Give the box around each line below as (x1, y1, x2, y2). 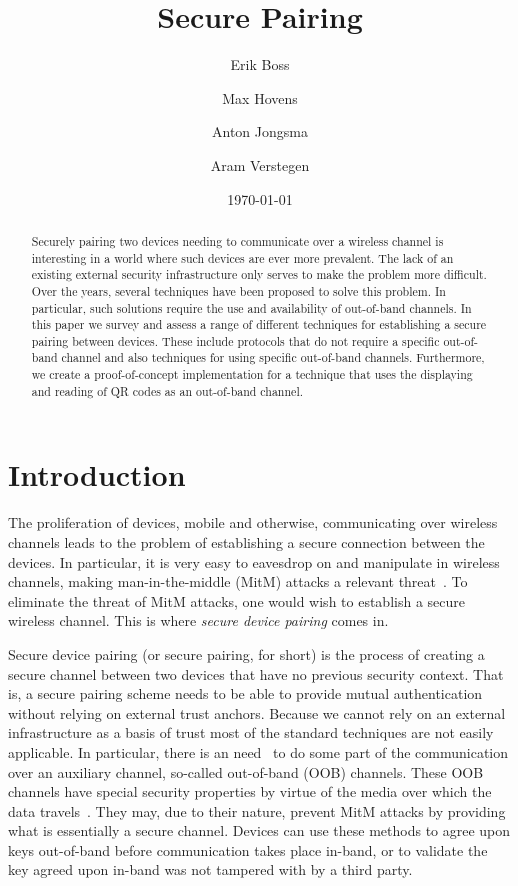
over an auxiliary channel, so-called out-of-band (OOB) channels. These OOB (8, 761, 484, 782)
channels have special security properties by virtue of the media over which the (8, 781, 492, 802)
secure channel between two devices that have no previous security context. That (8, 663, 504, 684)
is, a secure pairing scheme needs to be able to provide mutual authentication (8, 683, 483, 704)
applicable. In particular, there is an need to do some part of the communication (8, 741, 509, 762)
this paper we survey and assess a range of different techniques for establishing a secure (31, 316, 487, 333)
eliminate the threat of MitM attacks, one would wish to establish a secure (8, 590, 465, 611)
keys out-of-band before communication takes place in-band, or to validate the (8, 839, 488, 860)
